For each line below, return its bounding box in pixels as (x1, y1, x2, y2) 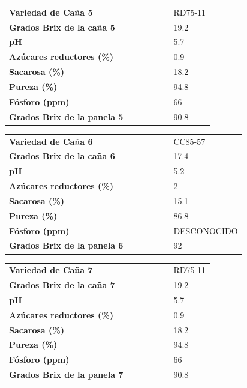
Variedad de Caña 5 (9, 5, 93, 18)
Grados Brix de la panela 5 (9, 110, 123, 123)
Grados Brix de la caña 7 (9, 279, 115, 291)
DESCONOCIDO (173, 224, 238, 237)
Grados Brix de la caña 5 (9, 20, 115, 33)
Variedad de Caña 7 (9, 264, 93, 276)
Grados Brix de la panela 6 (9, 239, 123, 252)
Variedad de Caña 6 (9, 135, 93, 147)
